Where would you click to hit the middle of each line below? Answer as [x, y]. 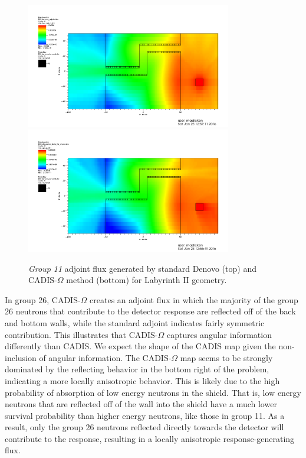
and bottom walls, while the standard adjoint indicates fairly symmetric [135, 322]
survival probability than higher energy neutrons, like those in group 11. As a [145, 415]
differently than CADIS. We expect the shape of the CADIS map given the [140, 346]
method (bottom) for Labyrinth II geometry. [147, 280]
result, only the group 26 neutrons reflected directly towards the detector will [144, 427]
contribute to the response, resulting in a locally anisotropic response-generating [150, 438]
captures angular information [219, 334]
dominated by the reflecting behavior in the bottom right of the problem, [137, 369]
